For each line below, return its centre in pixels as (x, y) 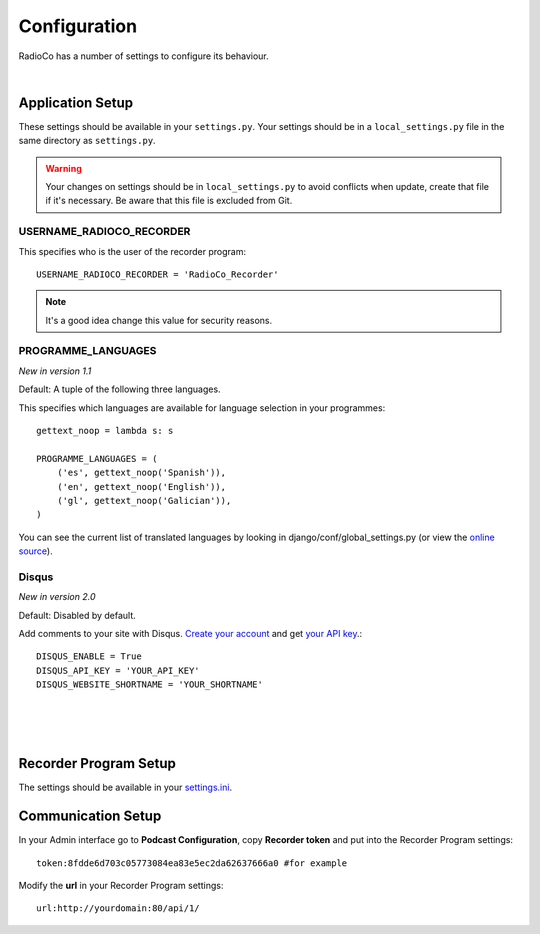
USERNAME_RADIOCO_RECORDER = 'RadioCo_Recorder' (157, 274)
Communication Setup (90, 816)
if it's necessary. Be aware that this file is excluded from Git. (169, 201)
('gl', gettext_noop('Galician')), (144, 500)
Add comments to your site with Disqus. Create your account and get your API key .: (190, 634)
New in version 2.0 (57, 597)
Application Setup (76, 102)
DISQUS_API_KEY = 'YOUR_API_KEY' (118, 670)
